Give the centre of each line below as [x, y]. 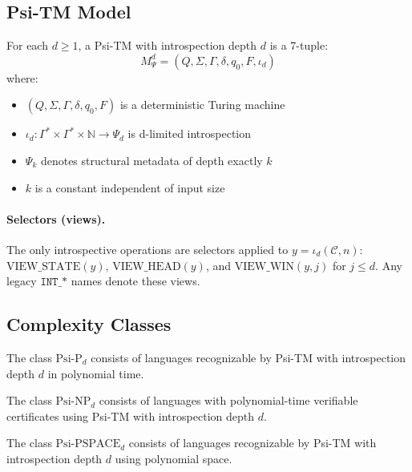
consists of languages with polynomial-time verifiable [228, 400]
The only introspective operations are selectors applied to [147, 249]
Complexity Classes [89, 324]
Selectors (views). [56, 218]
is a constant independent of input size [130, 187]
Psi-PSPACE [88, 444]
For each [27, 45]
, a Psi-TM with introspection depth [168, 45]
